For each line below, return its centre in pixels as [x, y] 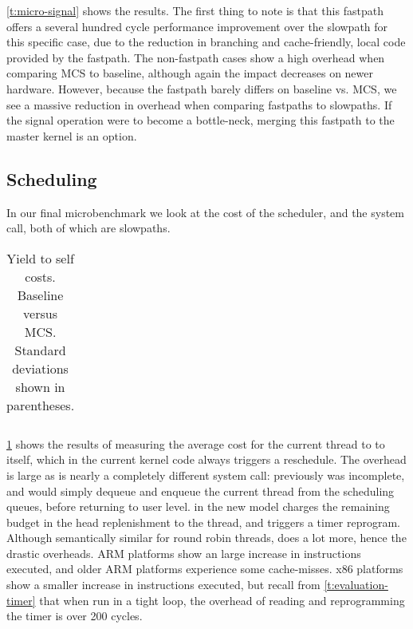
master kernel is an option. [72, 135]
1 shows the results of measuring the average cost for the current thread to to [196, 443]
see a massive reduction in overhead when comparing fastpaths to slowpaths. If [199, 104]
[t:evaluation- [356, 585]
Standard [40, 350]
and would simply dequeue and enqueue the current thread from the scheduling [201, 491]
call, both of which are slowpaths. [88, 228]
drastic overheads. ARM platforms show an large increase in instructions [184, 553]
